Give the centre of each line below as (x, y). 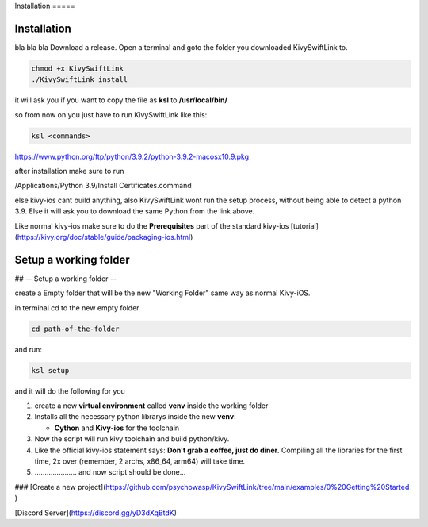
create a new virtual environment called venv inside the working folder (151, 406)
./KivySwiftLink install (80, 80)
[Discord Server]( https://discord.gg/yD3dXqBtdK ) (96, 513)
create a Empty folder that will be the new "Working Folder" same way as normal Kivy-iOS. (162, 293)
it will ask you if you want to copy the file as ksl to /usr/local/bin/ (121, 100)
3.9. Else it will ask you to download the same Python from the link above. (135, 211)
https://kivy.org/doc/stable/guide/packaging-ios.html (104, 237)
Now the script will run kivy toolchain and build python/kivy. (132, 439)
